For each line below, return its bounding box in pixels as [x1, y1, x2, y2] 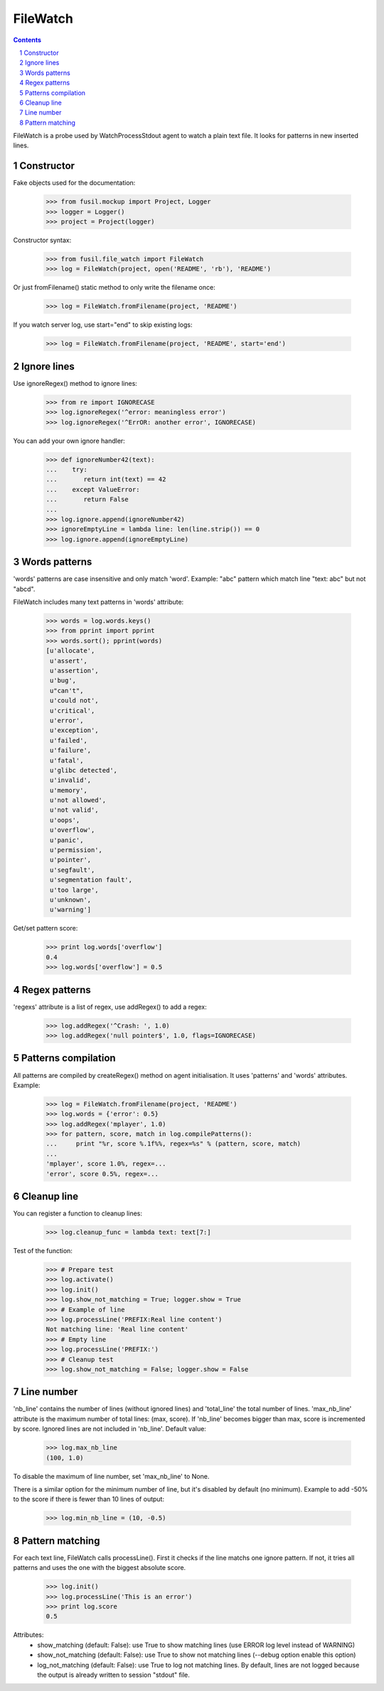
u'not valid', [50, 806, 99, 815]
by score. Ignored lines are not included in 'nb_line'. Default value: [13, 1425, 206, 1433]
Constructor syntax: [13, 236, 72, 245]
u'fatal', [50, 756, 84, 765]
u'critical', [50, 706, 95, 715]
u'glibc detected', [50, 766, 117, 774]
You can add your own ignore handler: [13, 436, 126, 445]
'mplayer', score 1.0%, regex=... [46, 1160, 166, 1168]
